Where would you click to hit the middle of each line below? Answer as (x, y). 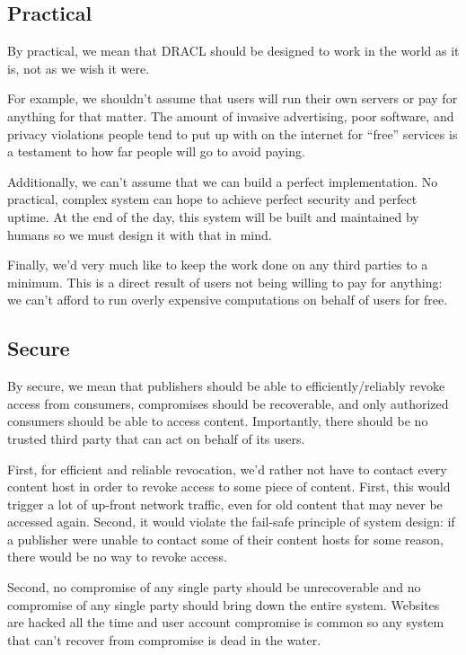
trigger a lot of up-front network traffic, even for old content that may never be (225, 504)
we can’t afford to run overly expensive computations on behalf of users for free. (228, 300)
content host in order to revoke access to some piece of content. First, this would (229, 487)
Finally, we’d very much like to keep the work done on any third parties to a (218, 265)
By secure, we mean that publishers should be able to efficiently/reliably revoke (226, 386)
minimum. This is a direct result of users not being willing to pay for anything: (225, 282)
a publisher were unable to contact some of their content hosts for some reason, (225, 539)
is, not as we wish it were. (79, 68)
